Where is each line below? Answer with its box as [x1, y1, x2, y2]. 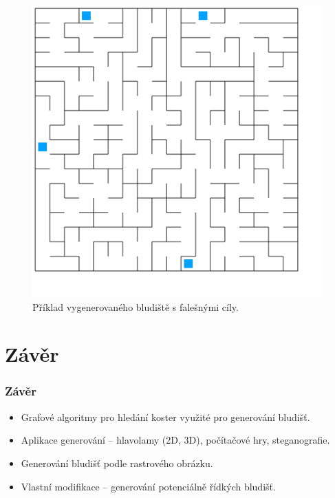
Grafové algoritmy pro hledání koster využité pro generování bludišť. [21, 409, 310, 424]
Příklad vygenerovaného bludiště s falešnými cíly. [32, 299, 239, 314]
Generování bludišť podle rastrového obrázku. [21, 455, 213, 470]
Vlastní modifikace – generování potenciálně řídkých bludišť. [21, 479, 276, 493]
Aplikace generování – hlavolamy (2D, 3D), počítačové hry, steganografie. [21, 433, 330, 447]
